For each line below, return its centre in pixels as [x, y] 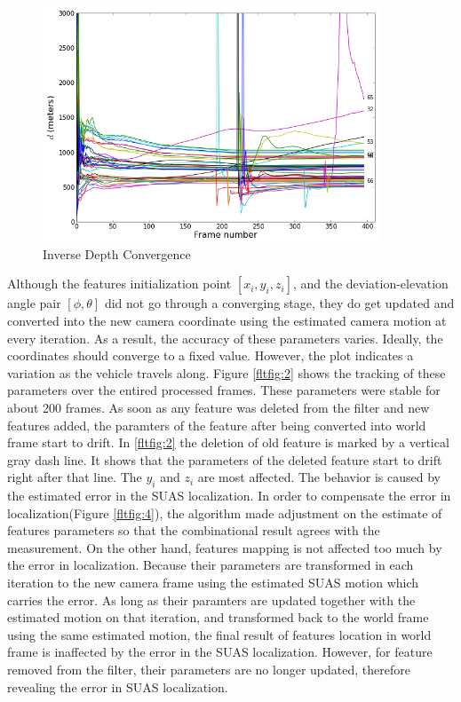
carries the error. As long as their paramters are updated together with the [211, 599]
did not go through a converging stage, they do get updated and [279, 303]
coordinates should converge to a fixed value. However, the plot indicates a [211, 355]
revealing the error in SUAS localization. [118, 686]
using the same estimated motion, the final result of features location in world [219, 634]
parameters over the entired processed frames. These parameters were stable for [224, 390]
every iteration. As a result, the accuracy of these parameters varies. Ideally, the [225, 338]
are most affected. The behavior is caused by [319, 477]
